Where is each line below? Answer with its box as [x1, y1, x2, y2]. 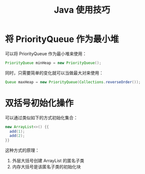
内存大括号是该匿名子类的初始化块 [12, 164, 81, 170]
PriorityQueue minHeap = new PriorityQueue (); [5, 60, 102, 65]
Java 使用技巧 [54, 4, 110, 16]
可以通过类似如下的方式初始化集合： [5, 115, 78, 120]
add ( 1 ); [9, 129, 25, 134]
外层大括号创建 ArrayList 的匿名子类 [12, 158, 84, 164]
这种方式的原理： [5, 147, 40, 154]
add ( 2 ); [9, 134, 25, 138]
